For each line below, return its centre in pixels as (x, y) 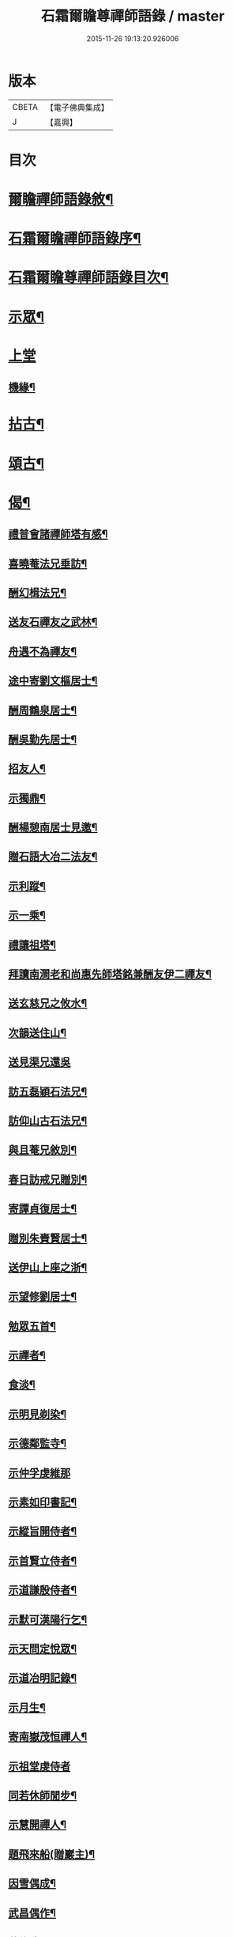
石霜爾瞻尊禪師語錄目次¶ (88, 278)
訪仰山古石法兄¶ (48, 1120)
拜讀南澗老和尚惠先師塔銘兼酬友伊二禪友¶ (110, 974)
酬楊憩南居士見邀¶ (53, 828)
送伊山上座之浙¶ (48, 1267)
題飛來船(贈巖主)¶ (52, 1854)
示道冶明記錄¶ (43, 1678)
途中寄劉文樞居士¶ (53, 681)
